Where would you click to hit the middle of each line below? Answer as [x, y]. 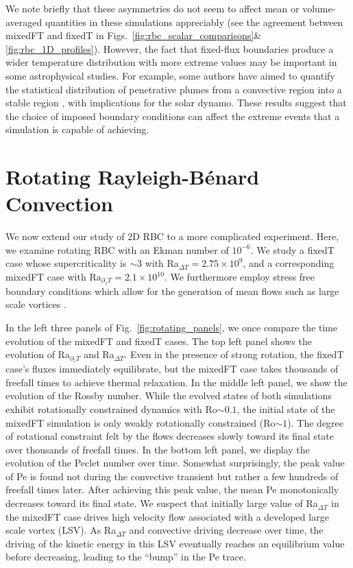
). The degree [316, 422]
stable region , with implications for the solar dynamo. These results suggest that [176, 103]
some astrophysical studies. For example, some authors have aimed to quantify [170, 75]
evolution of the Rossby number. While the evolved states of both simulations [169, 395]
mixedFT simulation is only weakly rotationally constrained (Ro [141, 422]
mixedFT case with [46, 277]
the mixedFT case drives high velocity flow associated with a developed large [167, 516]
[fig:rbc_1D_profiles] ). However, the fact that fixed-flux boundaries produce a [170, 48]
